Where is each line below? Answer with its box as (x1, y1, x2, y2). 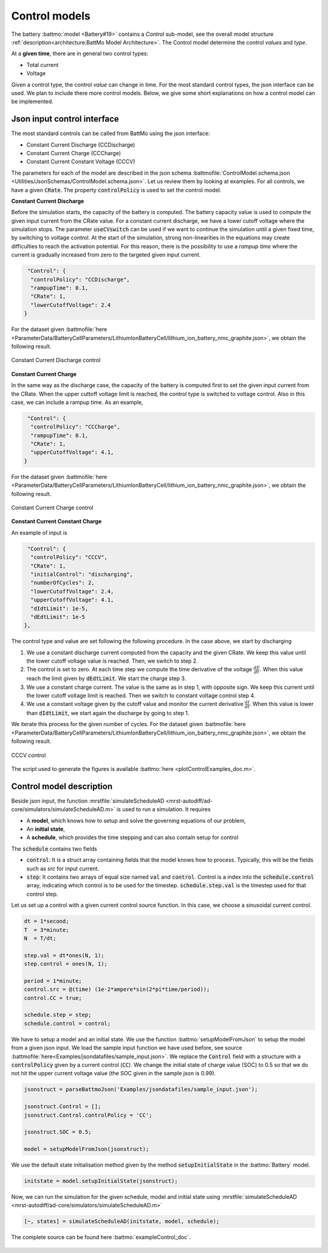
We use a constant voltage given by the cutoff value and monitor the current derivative (26, 700, 244, 708)
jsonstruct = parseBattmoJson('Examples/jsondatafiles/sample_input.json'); (24, 1086, 258, 1093)
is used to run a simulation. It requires (116, 806, 211, 813)
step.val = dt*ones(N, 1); (24, 952, 104, 958)
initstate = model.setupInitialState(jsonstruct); (24, 1178, 179, 1185)
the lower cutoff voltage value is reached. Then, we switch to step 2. (26, 657, 198, 665)
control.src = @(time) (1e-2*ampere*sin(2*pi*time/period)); (24, 986, 210, 993)
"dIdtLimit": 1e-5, (30, 605, 89, 612)
